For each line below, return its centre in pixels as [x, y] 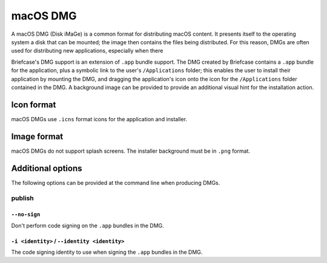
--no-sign [26, 215]
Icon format [34, 105]
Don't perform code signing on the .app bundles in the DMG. [88, 225]
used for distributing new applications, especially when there [87, 51]
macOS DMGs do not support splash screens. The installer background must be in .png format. [131, 151]
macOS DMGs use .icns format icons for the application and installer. [99, 119]
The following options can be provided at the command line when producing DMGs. [116, 182]
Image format [37, 136]
